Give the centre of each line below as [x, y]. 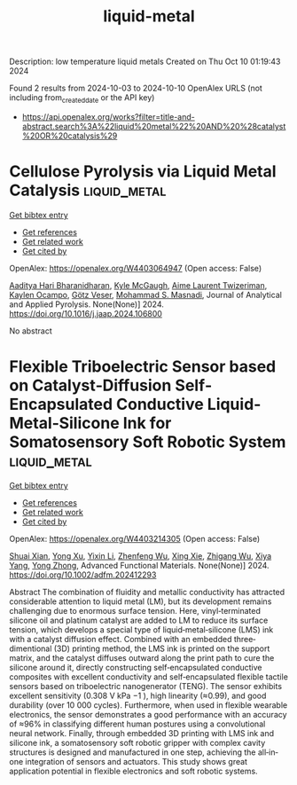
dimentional [31, 648]
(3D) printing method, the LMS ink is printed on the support [162, 648]
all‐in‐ [268, 752]
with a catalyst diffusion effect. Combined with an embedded [121, 639]
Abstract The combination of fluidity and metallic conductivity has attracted [147, 592]
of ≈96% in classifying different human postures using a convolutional [137, 724]
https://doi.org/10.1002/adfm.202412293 [83, 575]
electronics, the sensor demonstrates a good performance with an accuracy [148, 714]
